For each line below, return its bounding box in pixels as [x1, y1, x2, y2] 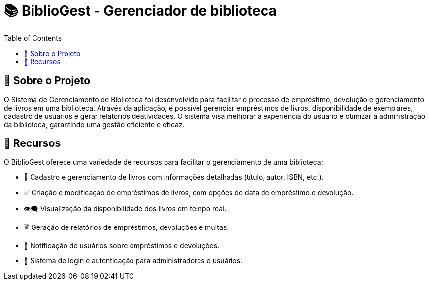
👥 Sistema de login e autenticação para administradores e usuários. [24, 256, 243, 265]
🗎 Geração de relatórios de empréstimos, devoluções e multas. [24, 223, 229, 232]
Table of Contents [4, 33, 62, 42]
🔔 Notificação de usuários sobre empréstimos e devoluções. [24, 241, 220, 250]
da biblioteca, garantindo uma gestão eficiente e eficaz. [4, 120, 185, 129]
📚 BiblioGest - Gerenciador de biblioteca [4, 2, 277, 19]
